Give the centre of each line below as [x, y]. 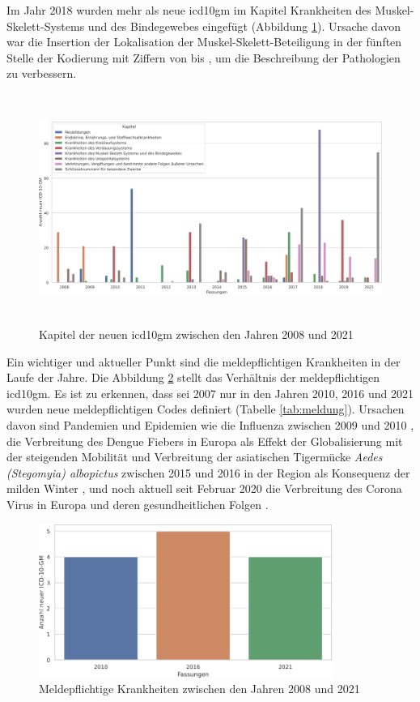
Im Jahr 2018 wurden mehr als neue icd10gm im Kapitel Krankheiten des [189, 10]
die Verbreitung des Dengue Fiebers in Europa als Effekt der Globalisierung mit [205, 441]
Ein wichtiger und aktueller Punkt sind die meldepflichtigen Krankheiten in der [204, 361]
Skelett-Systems [46, 26]
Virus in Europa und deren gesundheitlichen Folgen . [138, 504]
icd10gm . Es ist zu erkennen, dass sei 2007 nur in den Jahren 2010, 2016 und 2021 [210, 393]
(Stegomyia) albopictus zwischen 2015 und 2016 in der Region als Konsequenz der [208, 472]
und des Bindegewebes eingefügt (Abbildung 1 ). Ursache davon [244, 26]
